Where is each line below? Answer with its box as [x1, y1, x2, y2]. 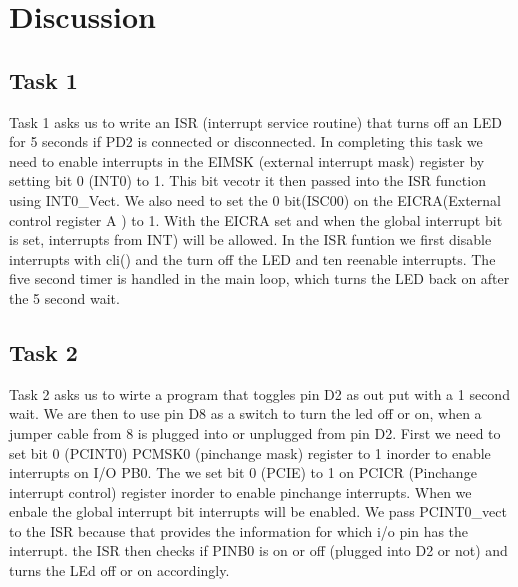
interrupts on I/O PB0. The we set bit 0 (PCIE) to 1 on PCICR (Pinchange [9, 462, 477, 483]
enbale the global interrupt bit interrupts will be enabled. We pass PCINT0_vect [9, 501, 507, 522]
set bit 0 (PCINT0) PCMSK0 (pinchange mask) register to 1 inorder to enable [9, 442, 491, 463]
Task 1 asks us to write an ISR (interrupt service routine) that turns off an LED [9, 111, 503, 132]
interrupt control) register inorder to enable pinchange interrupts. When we [9, 481, 472, 502]
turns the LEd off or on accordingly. [9, 560, 230, 581]
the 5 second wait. [9, 287, 120, 308]
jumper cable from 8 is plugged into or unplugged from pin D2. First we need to [9, 422, 501, 443]
